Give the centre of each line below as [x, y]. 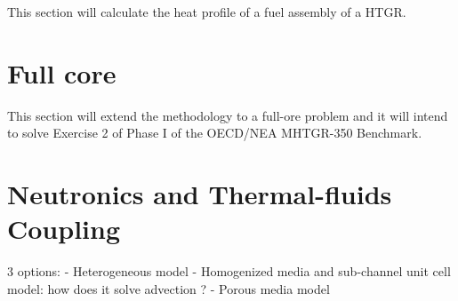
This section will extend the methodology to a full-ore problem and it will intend [228, 115]
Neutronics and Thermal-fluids [200, 194]
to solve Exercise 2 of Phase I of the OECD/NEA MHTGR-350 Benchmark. [215, 133]
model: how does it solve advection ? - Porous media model [169, 288]
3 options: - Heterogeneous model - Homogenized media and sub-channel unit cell [229, 271]
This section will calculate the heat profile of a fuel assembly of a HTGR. [207, 12]
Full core [62, 72]
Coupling [64, 229]
